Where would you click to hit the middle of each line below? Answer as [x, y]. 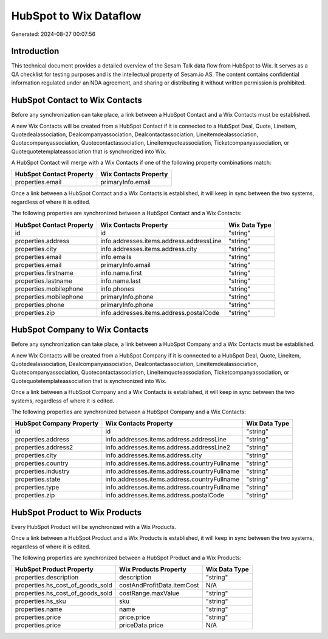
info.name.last [121, 281]
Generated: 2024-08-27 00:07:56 [53, 34]
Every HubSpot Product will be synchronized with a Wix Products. [94, 527]
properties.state [38, 479]
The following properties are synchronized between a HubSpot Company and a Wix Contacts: [128, 412]
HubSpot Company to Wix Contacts [80, 330]
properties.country [42, 463]
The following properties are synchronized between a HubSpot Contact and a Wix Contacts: [127, 213]
